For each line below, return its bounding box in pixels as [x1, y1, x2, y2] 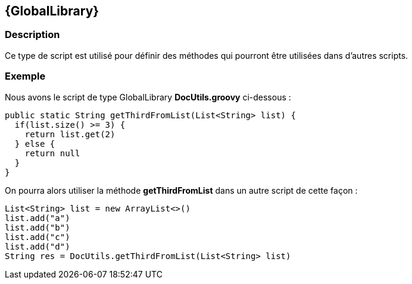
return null [24, 148, 80, 158]
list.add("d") [5, 241, 70, 251]
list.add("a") [5, 213, 70, 223]
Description [5, 29, 60, 41]
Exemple [5, 70, 46, 83]
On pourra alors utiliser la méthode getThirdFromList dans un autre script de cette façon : [5, 185, 358, 195]
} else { [14, 138, 55, 149]
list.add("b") [5, 222, 70, 232]
